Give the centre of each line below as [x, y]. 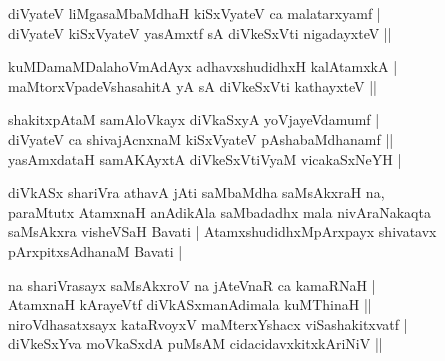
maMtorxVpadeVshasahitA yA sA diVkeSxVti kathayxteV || [192, 85]
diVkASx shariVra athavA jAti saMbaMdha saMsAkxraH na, [196, 192]
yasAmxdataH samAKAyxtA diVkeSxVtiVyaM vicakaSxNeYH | [205, 158]
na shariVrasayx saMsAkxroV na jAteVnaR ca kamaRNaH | [192, 284]
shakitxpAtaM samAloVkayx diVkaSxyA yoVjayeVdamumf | [194, 119]
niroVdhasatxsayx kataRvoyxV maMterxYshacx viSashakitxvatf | [208, 323]
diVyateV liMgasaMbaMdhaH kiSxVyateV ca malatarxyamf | [194, 13]
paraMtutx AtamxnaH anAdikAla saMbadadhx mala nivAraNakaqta [219, 211]
